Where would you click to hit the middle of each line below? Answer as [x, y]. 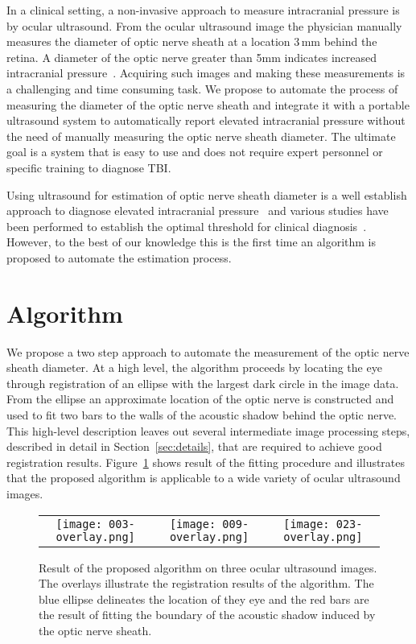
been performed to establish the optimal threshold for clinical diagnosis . [187, 226]
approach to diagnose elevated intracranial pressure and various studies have [198, 211]
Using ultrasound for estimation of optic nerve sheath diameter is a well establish [207, 194]
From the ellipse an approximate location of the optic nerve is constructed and [200, 399]
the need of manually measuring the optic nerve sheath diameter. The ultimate [201, 136]
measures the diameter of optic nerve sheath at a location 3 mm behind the [192, 41]
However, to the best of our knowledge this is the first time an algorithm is [192, 242]
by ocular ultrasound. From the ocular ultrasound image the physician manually [204, 25]
